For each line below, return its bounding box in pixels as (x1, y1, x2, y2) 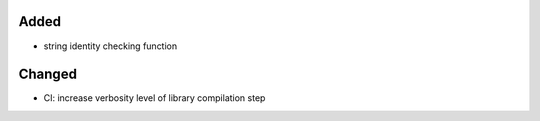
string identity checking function (43, 40, 178, 52)
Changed (18, 66, 77, 83)
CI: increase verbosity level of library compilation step (43, 92, 266, 104)
